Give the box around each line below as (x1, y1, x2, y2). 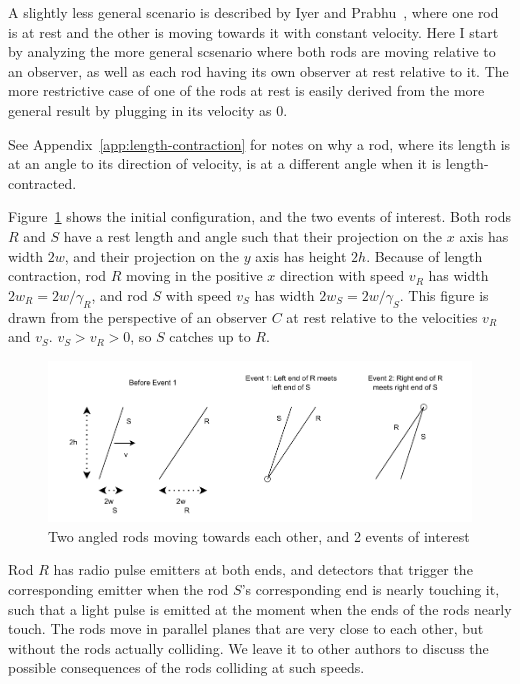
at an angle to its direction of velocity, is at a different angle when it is (8, 153, 442, 174)
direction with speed (280, 265, 405, 286)
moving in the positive (126, 265, 263, 286)
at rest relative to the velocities (286, 306, 478, 327)
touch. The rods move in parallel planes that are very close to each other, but (8, 618, 484, 639)
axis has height (255, 245, 347, 266)
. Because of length (366, 245, 483, 266)
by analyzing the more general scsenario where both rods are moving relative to (8, 41, 496, 62)
